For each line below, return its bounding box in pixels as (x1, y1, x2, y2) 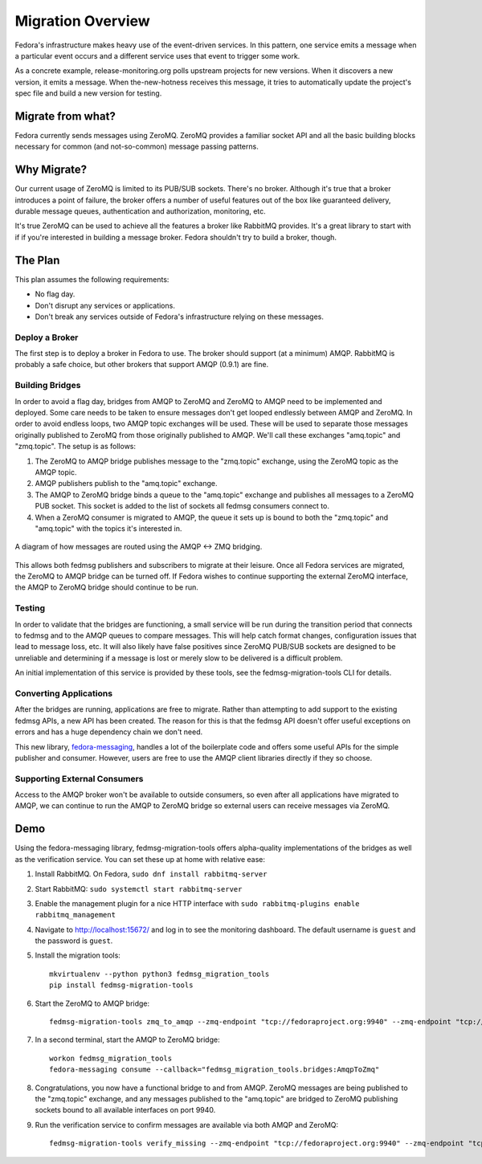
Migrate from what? (14, 109, 116, 123)
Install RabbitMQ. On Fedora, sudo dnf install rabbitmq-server (35, 869, 268, 879)
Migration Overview (14, 12, 150, 30)
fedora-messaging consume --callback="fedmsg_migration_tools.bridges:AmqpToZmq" (49, 1065, 380, 1074)
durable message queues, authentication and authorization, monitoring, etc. (14, 206, 267, 216)
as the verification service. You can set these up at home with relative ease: (14, 854, 265, 864)
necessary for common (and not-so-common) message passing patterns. (14, 141, 259, 152)
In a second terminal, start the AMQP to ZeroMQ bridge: (35, 1035, 220, 1044)
